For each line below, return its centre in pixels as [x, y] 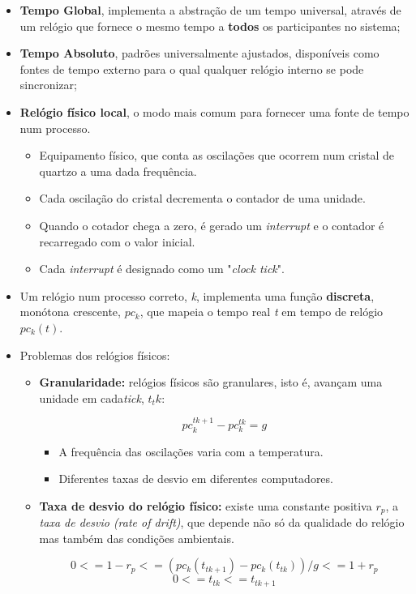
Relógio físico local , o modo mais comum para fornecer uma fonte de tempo [214, 111]
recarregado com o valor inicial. [117, 241]
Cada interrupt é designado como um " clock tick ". [162, 269]
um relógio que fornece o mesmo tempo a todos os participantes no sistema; [210, 26]
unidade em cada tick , [92, 397]
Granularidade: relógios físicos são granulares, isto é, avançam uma [211, 382]
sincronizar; [48, 85]
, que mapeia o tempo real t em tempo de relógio [262, 312]
